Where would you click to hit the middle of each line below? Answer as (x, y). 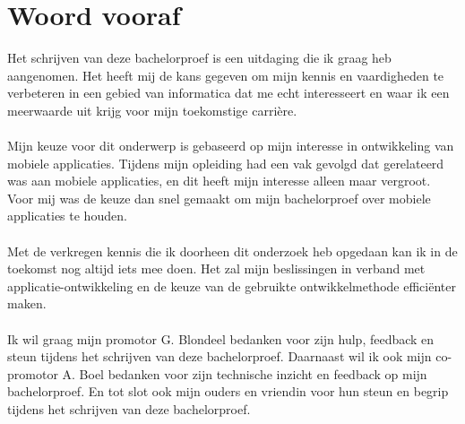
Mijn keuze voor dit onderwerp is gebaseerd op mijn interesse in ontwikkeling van (231, 146)
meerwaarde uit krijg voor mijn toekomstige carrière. (152, 110)
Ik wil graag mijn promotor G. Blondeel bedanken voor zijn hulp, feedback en (221, 338)
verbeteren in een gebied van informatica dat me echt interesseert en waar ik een (228, 93)
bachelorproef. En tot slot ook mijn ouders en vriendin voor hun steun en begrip (228, 391)
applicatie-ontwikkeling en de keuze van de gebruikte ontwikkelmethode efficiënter (232, 286)
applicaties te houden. (67, 216)
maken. (27, 303)
